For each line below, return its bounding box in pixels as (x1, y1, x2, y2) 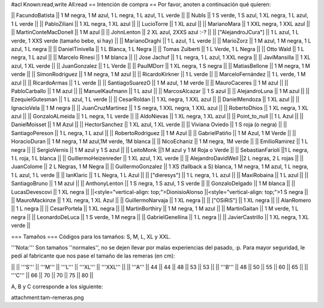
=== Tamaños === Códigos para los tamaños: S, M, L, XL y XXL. (11, 233, 171, 240)
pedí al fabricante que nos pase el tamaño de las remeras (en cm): (11, 252, 175, 259)
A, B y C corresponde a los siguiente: (11, 283, 103, 290)
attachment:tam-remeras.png (11, 294, 84, 301)
